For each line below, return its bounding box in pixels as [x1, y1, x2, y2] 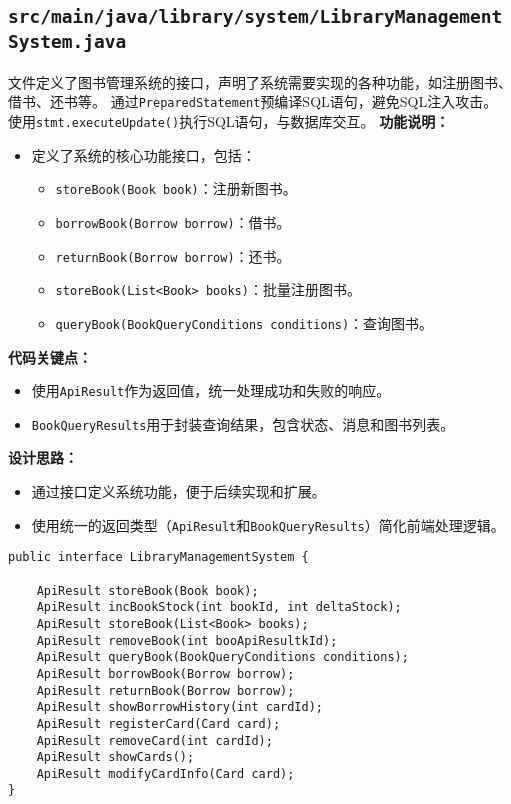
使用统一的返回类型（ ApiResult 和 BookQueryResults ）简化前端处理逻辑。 [31, 514, 505, 535]
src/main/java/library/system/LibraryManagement [8, 6, 503, 28]
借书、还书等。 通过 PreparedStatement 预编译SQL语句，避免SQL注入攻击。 [8, 91, 498, 112]
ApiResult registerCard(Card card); [36, 716, 281, 731]
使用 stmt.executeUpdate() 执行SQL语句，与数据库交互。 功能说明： [8, 111, 450, 131]
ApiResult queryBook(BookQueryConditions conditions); [36, 650, 409, 665]
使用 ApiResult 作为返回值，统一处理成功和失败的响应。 [31, 380, 391, 401]
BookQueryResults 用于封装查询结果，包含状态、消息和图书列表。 [31, 413, 455, 434]
